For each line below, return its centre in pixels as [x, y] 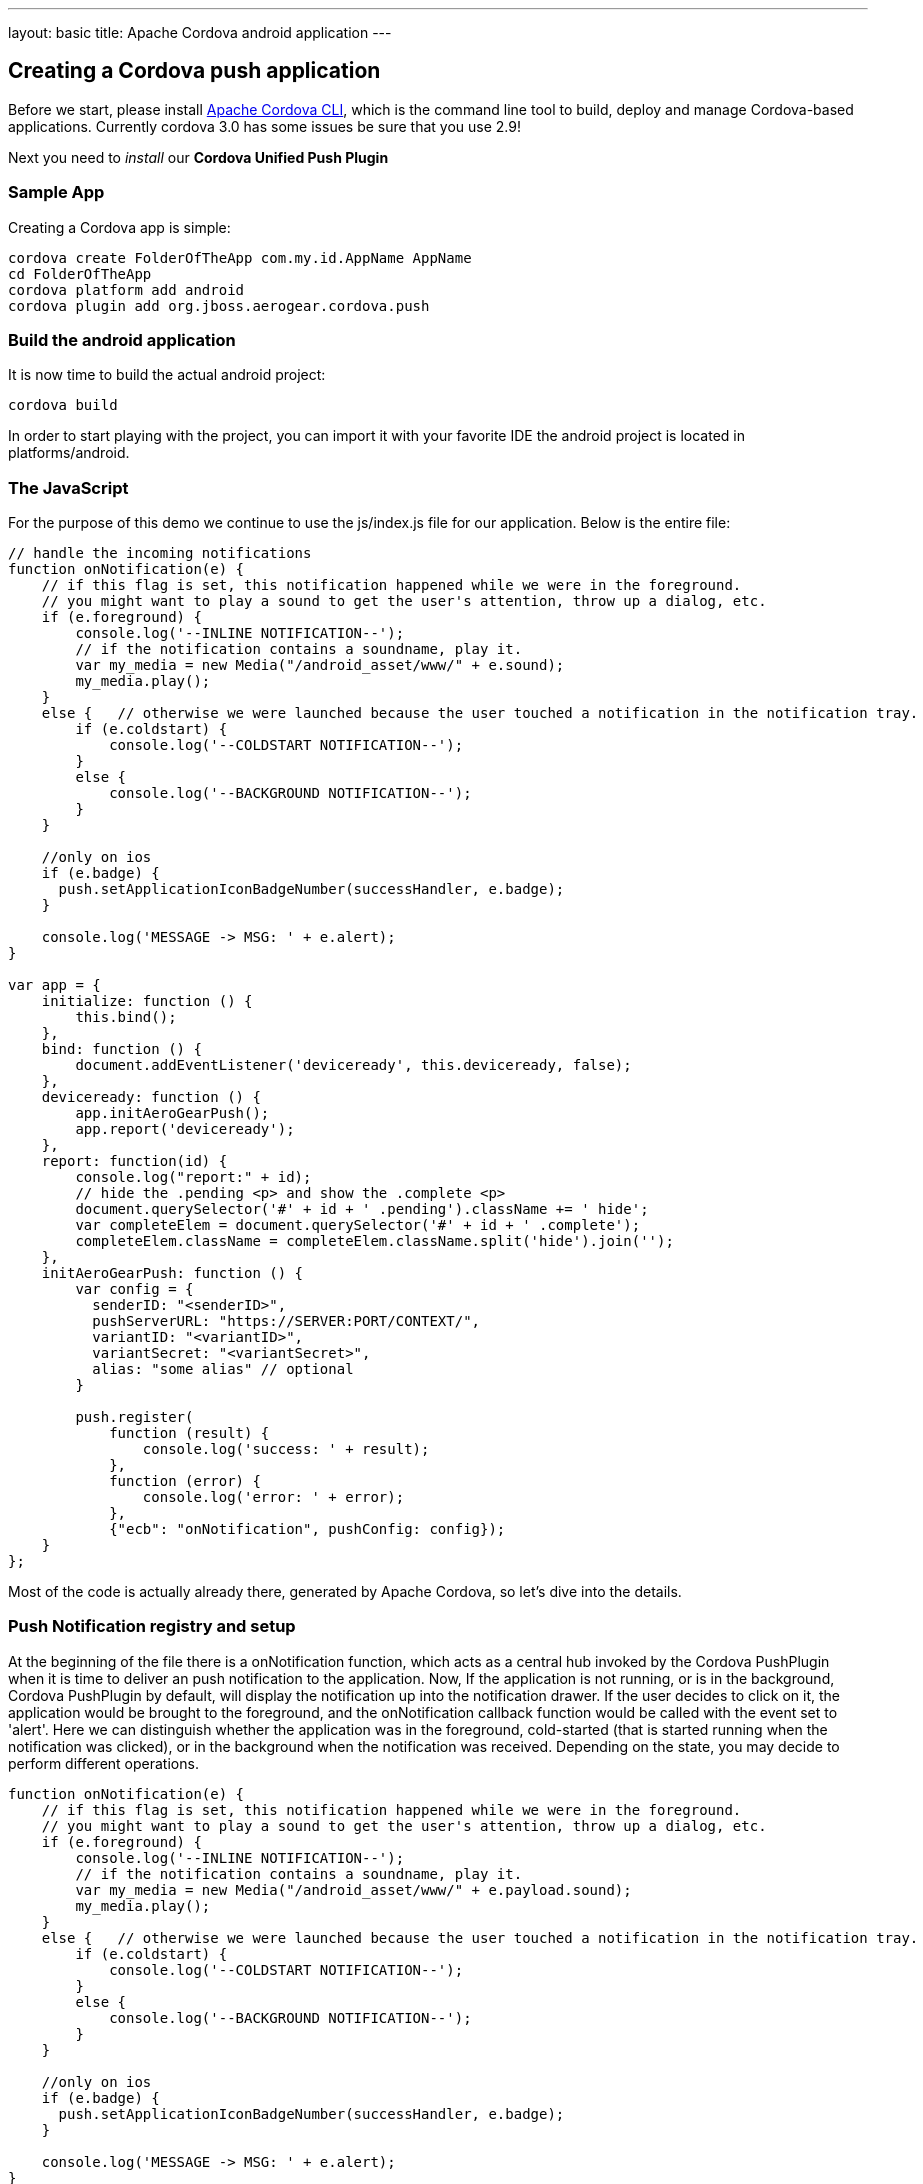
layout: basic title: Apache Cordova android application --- [200, 32]
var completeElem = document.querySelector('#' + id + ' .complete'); [358, 1225]
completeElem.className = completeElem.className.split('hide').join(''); [374, 1241]
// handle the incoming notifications [160, 553]
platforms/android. [69, 453]
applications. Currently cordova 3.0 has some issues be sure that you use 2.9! [265, 126]
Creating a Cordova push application [194, 71]
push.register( [134, 1417]
